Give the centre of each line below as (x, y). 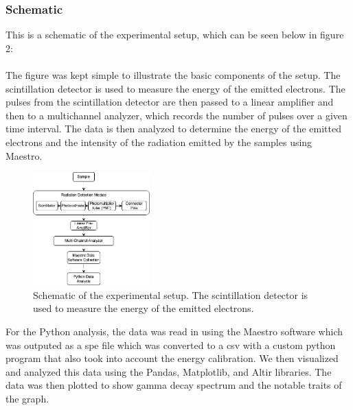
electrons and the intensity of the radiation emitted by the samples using (159, 142)
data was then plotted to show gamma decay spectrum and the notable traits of (174, 385)
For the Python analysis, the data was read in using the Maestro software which (174, 331)
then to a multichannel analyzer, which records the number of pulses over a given (176, 115)
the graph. (27, 399)
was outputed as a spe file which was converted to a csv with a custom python (171, 345)
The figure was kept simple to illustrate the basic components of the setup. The (173, 75)
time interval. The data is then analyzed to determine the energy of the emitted (173, 129)
